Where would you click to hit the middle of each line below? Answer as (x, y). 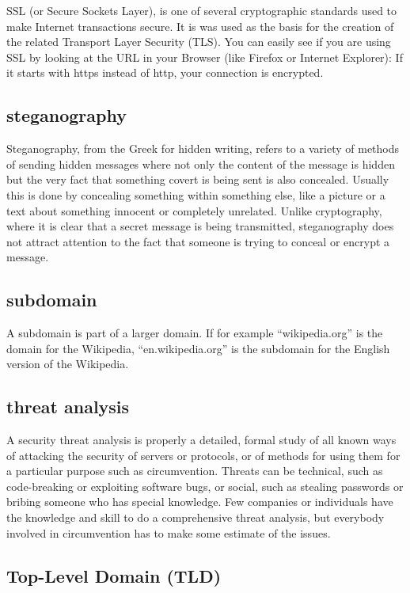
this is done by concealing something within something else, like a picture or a (196, 194)
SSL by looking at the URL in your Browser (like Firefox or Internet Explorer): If (205, 57)
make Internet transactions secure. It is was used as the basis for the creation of (200, 26)
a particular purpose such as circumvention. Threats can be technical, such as (195, 471)
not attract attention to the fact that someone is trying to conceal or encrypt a (198, 241)
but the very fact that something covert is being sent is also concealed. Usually (198, 179)
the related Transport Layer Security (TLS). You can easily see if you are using (199, 42)
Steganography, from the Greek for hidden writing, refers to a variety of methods (203, 148)
